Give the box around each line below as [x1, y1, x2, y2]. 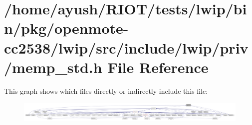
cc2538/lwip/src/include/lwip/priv [4, 37, 249, 58]
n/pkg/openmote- [4, 18, 129, 38]
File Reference [107, 57, 209, 77]
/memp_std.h [4, 57, 102, 77]
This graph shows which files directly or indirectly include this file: [4, 85, 208, 96]
